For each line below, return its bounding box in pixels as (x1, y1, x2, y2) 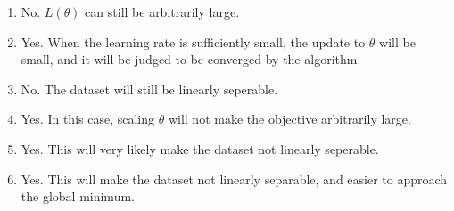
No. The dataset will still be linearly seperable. (21, 79, 278, 98)
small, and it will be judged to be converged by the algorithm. (21, 50, 361, 69)
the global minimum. (21, 187, 135, 206)
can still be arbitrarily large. (85, 3, 240, 20)
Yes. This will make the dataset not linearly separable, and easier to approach (21, 169, 448, 188)
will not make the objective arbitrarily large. (168, 110, 411, 128)
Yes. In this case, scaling (21, 110, 155, 128)
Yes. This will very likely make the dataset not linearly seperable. (21, 139, 379, 158)
